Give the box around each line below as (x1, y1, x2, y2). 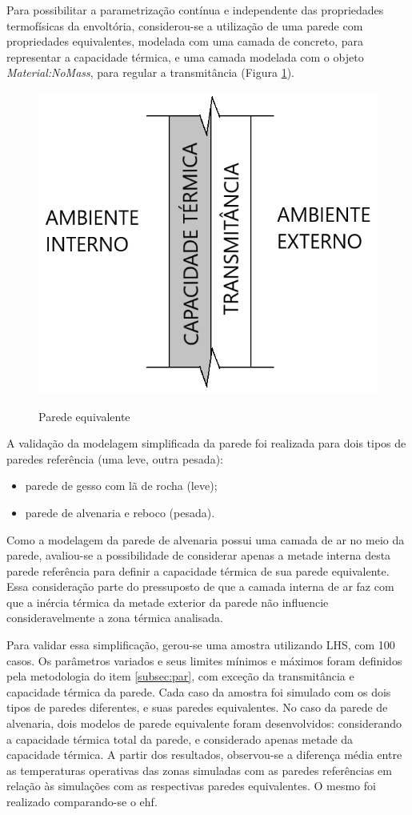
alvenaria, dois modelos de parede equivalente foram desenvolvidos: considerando (6, 715, 402, 732)
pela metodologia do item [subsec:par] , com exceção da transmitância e (6, 668, 354, 685)
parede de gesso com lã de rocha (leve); (25, 477, 218, 494)
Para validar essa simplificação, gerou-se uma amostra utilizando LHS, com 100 (6, 636, 395, 653)
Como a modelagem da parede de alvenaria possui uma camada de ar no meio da (6, 531, 405, 548)
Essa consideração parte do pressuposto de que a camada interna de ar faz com (6, 578, 394, 595)
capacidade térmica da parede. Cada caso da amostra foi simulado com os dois (6, 683, 391, 700)
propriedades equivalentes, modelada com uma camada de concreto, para (6, 33, 363, 50)
